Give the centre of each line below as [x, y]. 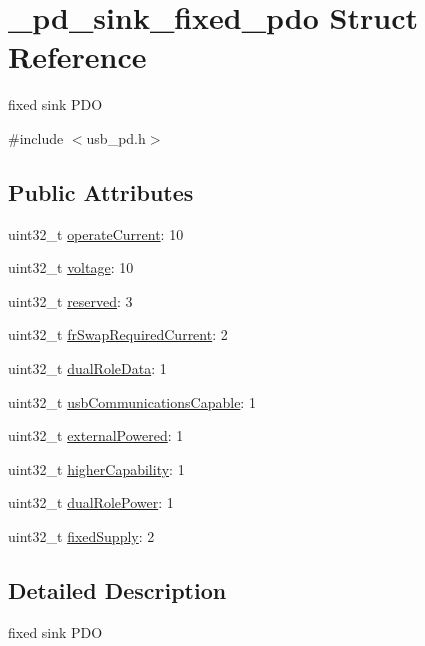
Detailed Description [117, 590]
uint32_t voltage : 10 [71, 267]
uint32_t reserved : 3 [70, 300]
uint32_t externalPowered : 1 [96, 435]
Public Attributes [101, 191]
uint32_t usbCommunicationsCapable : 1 [132, 401]
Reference [77, 56]
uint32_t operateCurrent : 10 [96, 233]
